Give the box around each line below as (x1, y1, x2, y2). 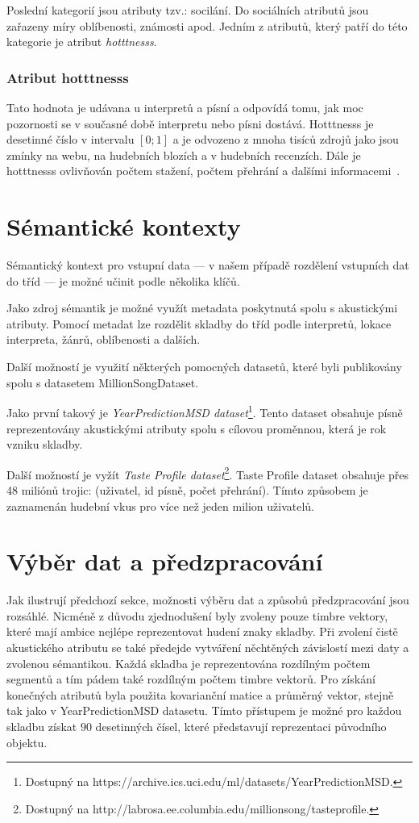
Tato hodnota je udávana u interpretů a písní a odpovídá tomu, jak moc (6, 99, 363, 115)
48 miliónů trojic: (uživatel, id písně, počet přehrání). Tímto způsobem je (6, 481, 368, 498)
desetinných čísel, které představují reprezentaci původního (95, 718, 387, 734)
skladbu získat (6, 718, 77, 734)
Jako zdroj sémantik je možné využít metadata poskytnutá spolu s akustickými (6, 299, 398, 316)
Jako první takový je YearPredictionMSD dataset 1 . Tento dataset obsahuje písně (6, 402, 403, 420)
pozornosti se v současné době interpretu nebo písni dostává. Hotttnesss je (6, 115, 374, 132)
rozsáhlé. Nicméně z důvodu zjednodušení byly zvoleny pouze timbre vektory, (6, 607, 388, 624)
